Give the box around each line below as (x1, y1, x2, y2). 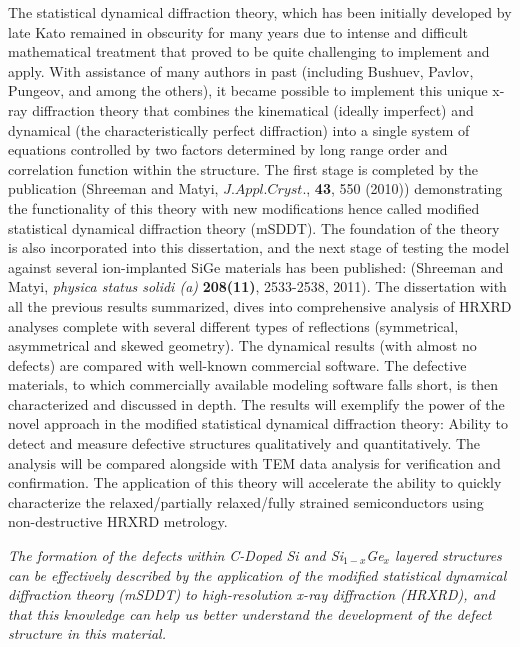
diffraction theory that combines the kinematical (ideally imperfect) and (32, 99, 474, 120)
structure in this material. (8, 623, 167, 644)
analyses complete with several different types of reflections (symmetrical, (8, 315, 459, 336)
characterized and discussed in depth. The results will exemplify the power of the (8, 393, 505, 414)
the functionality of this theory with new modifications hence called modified (8, 197, 480, 218)
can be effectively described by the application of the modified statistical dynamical (8, 564, 507, 585)
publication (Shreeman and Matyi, (8, 178, 219, 199)
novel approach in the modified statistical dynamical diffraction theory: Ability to (8, 413, 509, 434)
